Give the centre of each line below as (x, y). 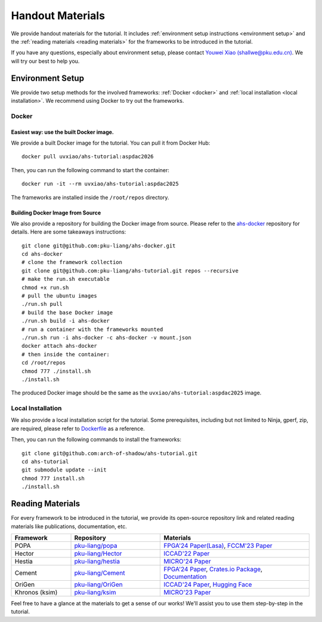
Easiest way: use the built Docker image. (63, 132)
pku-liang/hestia (97, 561)
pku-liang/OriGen (99, 584)
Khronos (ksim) (36, 592)
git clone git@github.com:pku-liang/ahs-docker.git (99, 246)
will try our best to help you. (45, 61)
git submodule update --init (64, 470)
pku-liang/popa (96, 546)
